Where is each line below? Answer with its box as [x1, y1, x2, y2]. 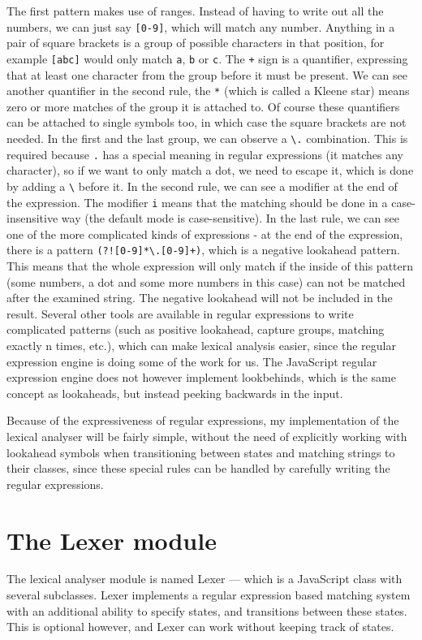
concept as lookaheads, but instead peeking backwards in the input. [6, 384, 343, 401]
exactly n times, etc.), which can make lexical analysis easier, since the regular [6, 336, 396, 353]
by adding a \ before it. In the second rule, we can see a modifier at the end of [6, 177, 398, 194]
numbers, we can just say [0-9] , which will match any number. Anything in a [6, 18, 395, 35]
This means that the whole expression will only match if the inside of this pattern [6, 257, 414, 274]
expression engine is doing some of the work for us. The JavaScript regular [6, 352, 377, 370]
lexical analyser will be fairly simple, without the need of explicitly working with [6, 427, 407, 444]
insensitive [6, 210, 58, 227]
